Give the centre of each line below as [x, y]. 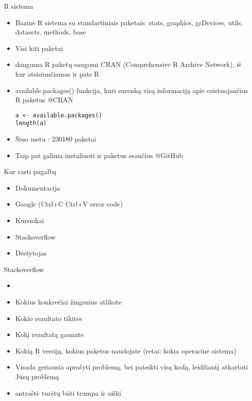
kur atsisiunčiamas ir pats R [57, 73]
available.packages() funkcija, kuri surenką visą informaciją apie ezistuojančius [132, 90]
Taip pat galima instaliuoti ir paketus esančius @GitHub [99, 155]
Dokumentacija [38, 187]
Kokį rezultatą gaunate [49, 334]
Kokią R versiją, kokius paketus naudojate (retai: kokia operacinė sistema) [126, 350]
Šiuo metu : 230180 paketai [56, 139]
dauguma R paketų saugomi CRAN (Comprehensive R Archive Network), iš [128, 64]
